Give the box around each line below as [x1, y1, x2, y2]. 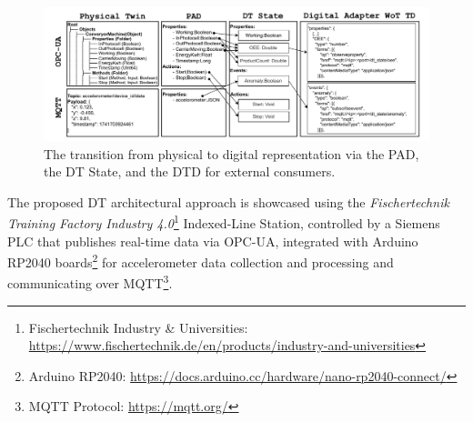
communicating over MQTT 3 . [7, 271, 173, 293]
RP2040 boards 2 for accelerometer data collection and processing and [7, 250, 394, 271]
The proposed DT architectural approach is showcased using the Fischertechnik [7, 192, 449, 211]
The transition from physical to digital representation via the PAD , [44, 144, 419, 163]
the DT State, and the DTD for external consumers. [44, 162, 336, 181]
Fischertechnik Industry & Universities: [28, 317, 248, 337]
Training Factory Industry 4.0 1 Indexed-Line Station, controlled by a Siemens [7, 211, 440, 233]
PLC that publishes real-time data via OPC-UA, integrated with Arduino [7, 231, 418, 250]
